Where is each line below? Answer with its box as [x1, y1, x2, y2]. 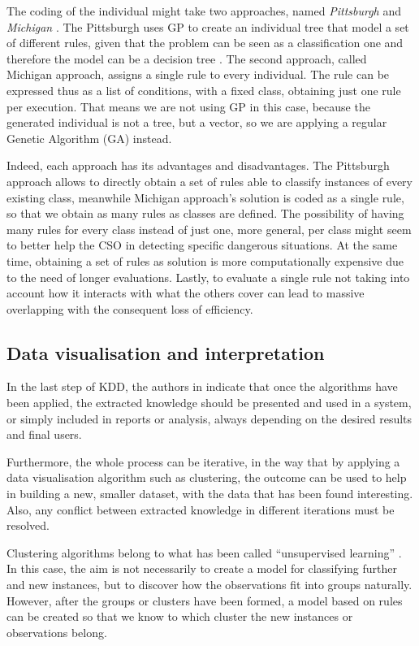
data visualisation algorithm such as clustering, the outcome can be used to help [6, 469, 407, 486]
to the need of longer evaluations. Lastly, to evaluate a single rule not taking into [6, 268, 410, 285]
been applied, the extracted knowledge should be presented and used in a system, [6, 394, 412, 411]
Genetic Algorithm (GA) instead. [6, 129, 172, 146]
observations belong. [6, 623, 107, 640]
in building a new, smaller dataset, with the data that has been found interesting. [6, 485, 413, 502]
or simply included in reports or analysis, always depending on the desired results [6, 410, 413, 427]
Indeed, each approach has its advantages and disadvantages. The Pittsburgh [6, 157, 390, 174]
